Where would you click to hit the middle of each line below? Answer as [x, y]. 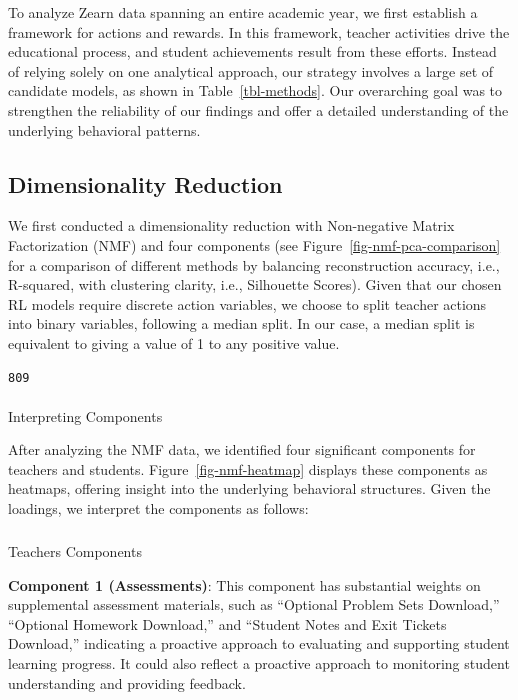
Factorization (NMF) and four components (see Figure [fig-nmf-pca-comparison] [254, 244]
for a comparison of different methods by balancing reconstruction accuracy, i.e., [254, 264]
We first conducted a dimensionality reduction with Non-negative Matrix [231, 225]
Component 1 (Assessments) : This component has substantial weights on [244, 584]
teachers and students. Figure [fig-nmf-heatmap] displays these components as [248, 468]
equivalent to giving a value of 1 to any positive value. [174, 342]
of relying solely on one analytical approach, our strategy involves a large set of [251, 70]
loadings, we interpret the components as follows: [158, 508]
